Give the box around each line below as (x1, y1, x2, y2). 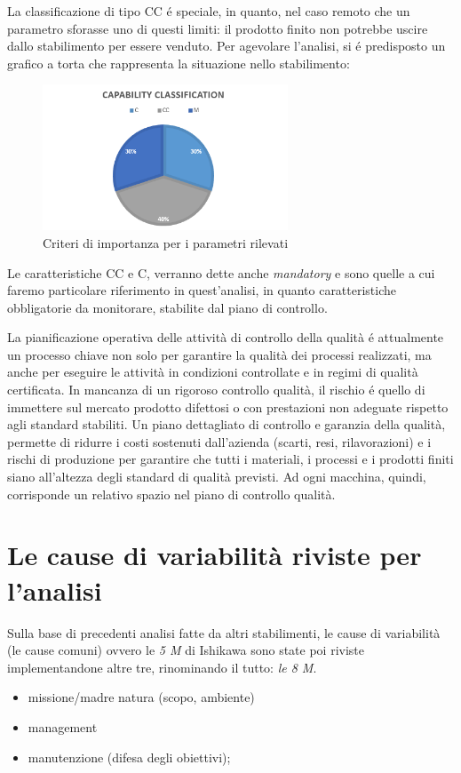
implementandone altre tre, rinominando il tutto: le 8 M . (7, 657, 317, 676)
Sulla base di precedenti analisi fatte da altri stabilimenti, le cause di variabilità (7, 623, 441, 642)
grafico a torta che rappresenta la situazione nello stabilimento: (7, 53, 350, 72)
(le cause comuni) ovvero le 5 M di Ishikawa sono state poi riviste (7, 641, 364, 659)
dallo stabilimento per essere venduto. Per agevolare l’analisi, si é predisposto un (7, 36, 446, 55)
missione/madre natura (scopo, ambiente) (28, 688, 255, 706)
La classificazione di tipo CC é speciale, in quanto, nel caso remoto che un (7, 2, 410, 20)
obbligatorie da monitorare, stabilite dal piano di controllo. (7, 298, 328, 316)
